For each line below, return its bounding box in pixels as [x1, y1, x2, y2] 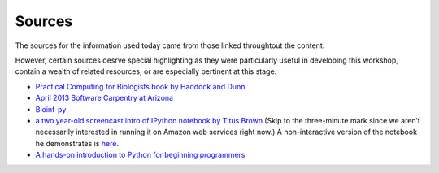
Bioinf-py [35, 104, 67, 114]
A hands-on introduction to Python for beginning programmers [35, 150, 246, 160]
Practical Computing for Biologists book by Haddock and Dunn [35, 81, 246, 91]
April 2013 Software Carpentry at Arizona [35, 93, 174, 103]
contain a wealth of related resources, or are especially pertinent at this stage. [15, 67, 277, 76]
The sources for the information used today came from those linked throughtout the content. [15, 41, 325, 50]
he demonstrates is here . [35, 138, 120, 148]
